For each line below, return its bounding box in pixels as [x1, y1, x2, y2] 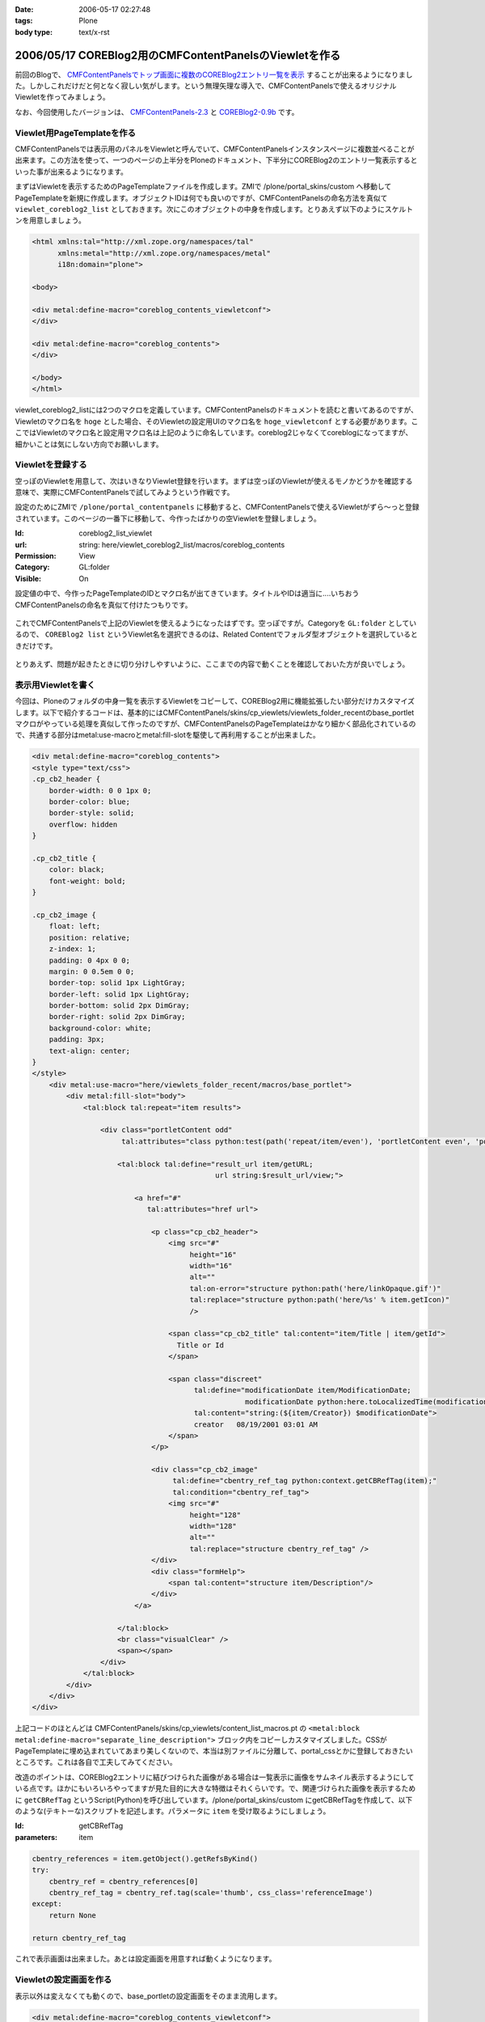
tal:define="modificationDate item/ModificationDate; [193, 1385, 411, 1395]
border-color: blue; [48, 797, 131, 806]
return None [48, 1910, 97, 1920]
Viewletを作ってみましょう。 [15, 92, 111, 102]
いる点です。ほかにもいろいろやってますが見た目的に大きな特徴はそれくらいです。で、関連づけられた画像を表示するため [15, 1783, 416, 1793]
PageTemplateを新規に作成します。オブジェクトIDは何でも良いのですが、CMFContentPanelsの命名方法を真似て [15, 192, 388, 202]
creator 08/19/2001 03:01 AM [193, 1419, 318, 1429]
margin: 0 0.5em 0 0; [48, 967, 135, 976]
